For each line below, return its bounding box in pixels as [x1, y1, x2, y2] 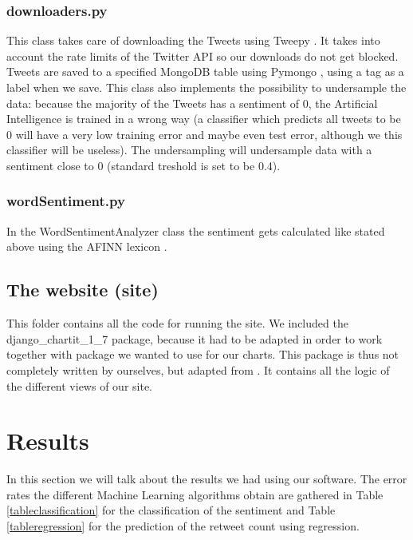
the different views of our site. [6, 377, 152, 394]
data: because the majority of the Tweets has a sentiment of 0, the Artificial [6, 94, 378, 111]
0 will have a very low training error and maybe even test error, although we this [6, 125, 403, 142]
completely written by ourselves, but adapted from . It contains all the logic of [6, 361, 390, 378]
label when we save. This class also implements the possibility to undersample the [6, 79, 407, 95]
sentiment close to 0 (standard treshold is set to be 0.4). [6, 157, 281, 173]
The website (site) [6, 277, 159, 302]
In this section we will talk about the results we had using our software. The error [6, 471, 407, 487]
